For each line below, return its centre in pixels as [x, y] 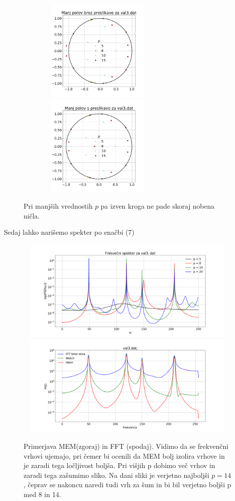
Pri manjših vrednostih [58, 206]
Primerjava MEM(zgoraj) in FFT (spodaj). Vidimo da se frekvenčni [126, 446]
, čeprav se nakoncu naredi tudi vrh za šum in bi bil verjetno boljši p [127, 485]
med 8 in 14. [43, 494]
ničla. [32, 215]
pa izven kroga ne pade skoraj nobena [158, 206]
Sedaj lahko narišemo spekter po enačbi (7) [69, 232]
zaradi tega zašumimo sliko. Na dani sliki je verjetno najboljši [117, 475]
